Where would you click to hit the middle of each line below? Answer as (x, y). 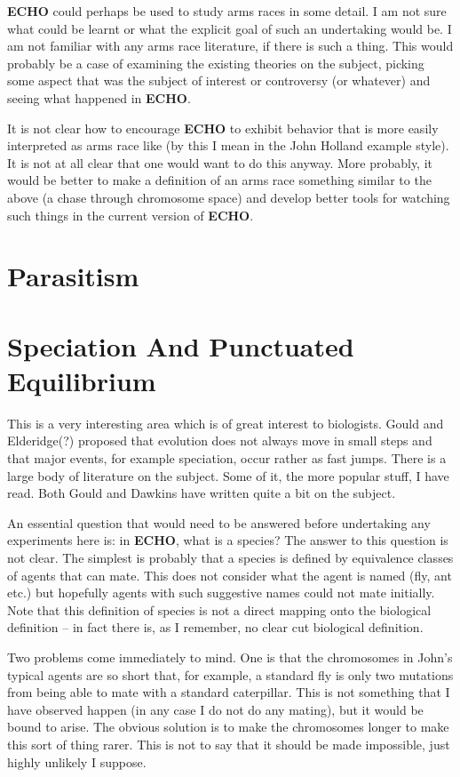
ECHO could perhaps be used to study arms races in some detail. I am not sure (227, 11)
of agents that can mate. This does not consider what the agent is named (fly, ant (230, 575)
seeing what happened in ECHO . (99, 97)
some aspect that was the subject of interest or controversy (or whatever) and (219, 80)
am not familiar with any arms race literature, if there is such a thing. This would (230, 46)
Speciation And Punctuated (181, 345)
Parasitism (73, 276)
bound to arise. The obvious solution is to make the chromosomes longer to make (228, 727)
